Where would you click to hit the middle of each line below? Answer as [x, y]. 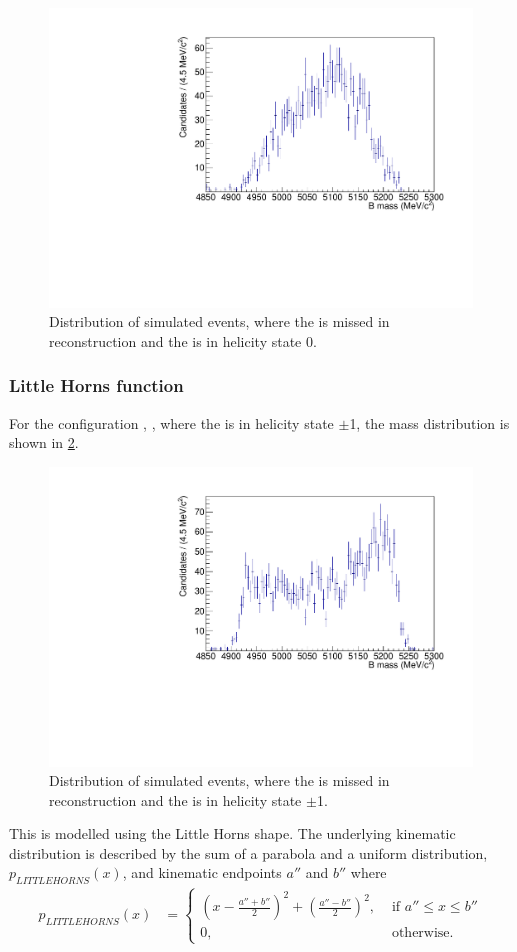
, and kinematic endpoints [202, 872]
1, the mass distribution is [429, 422]
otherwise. [422, 933]
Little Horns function [96, 385]
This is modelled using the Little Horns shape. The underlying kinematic [232, 833]
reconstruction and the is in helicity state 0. [183, 340]
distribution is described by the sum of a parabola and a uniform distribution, [248, 852]
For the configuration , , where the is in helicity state [171, 422]
